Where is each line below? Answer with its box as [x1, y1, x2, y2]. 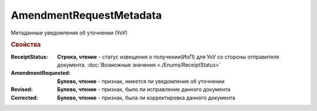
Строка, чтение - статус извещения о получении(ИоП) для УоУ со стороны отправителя [57, 53, 279, 60]
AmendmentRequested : [11, 70, 71, 77]
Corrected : [11, 94, 38, 101]
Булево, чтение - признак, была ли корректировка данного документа [57, 94, 236, 101]
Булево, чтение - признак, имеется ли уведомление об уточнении [57, 78, 225, 85]
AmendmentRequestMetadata [11, 9, 162, 22]
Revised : [11, 86, 33, 93]
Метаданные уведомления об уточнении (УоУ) [11, 29, 128, 36]
